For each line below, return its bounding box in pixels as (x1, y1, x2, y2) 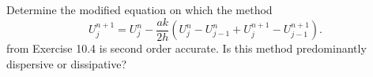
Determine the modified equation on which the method (6, 2, 273, 17)
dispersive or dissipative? (6, 55, 127, 71)
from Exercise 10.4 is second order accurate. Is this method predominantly (6, 40, 367, 57)
